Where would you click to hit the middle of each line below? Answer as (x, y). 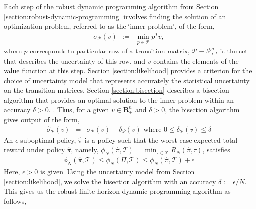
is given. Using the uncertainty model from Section (117, 172)
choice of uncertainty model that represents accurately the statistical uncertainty (127, 80)
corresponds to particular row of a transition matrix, (110, 51)
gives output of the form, (42, 119)
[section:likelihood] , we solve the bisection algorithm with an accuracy (110, 181)
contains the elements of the (196, 61)
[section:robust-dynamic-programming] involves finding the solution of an (115, 16)
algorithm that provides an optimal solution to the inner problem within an (119, 99)
